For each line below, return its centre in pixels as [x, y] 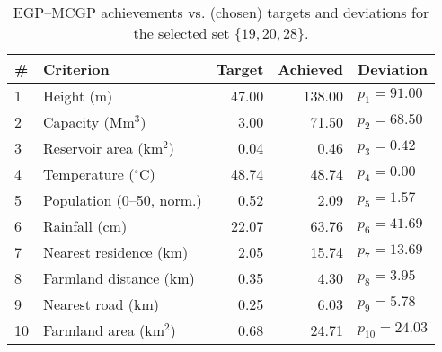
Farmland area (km [104, 330]
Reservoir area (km [103, 148]
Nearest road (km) [102, 304]
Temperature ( [89, 174]
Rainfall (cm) [85, 226]
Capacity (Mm [89, 122]
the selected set [181, 33]
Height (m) [78, 96]
